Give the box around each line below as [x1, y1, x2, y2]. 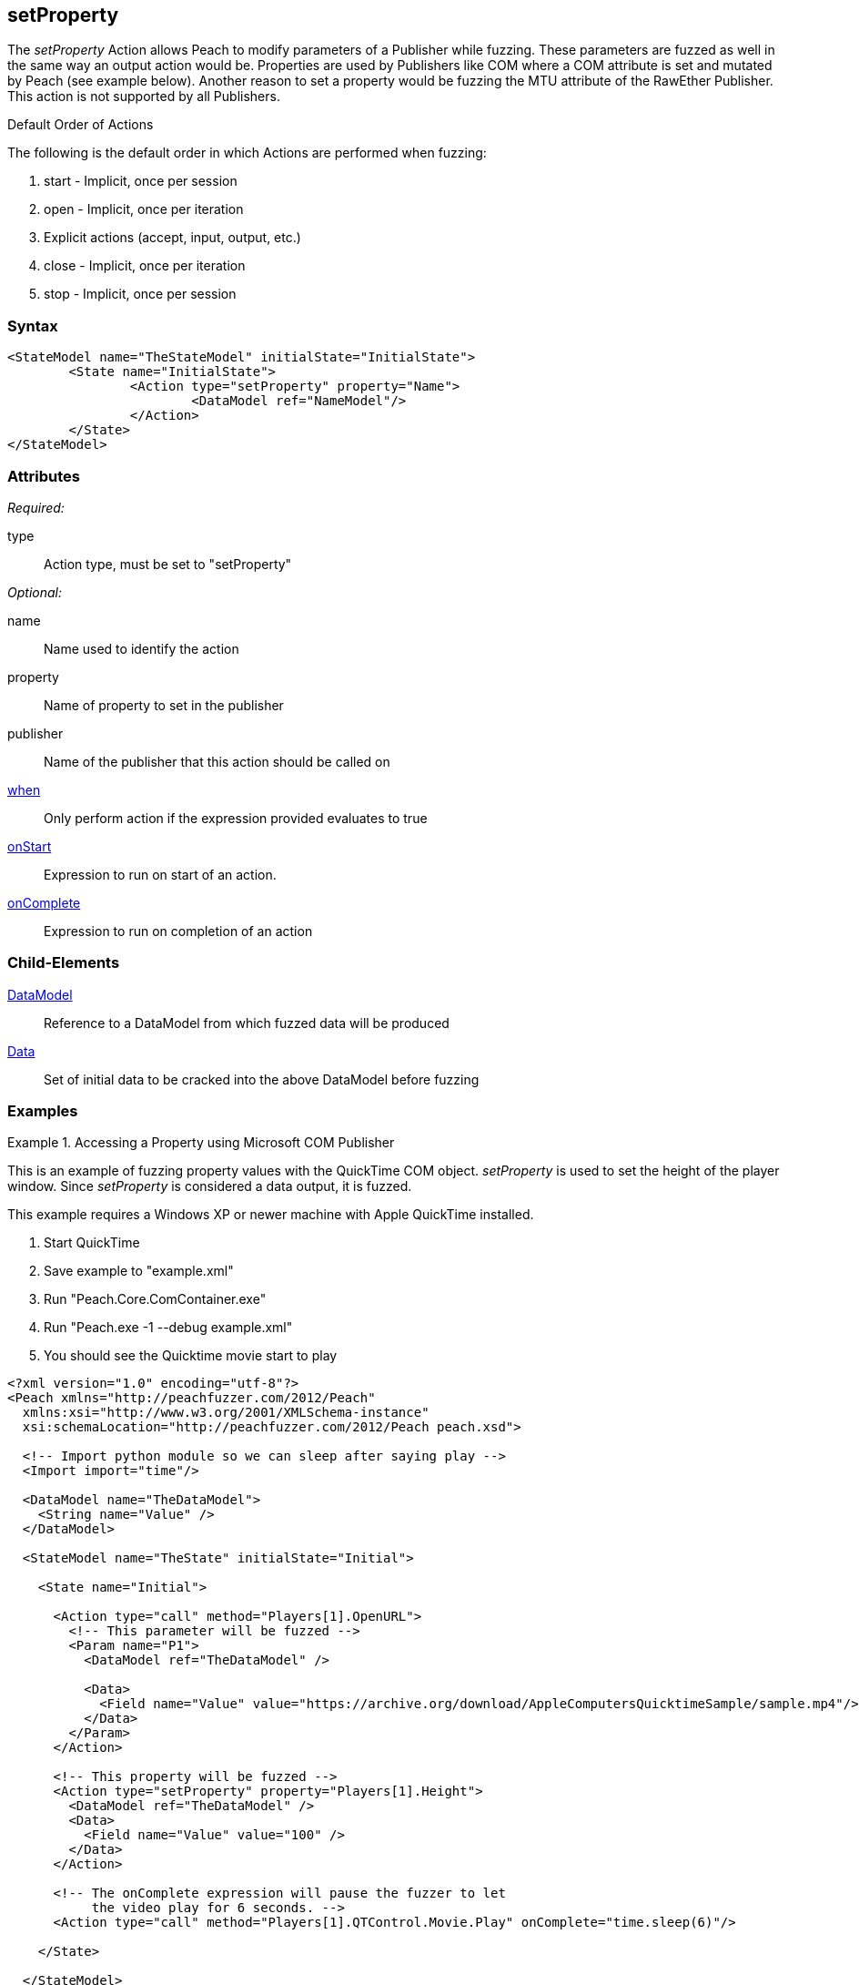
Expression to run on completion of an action [44, 922, 313, 939]
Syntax [7, 316, 58, 335]
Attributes [7, 466, 80, 485]
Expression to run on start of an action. [44, 866, 277, 882]
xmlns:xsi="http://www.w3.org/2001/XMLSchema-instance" [22, 1405, 429, 1420]
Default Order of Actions [7, 117, 154, 133]
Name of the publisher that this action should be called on [44, 753, 390, 769]
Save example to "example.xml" [44, 1263, 234, 1279]
